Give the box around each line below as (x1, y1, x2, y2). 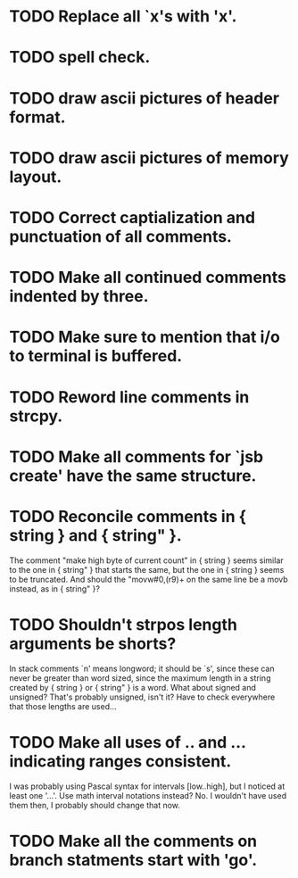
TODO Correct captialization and (9, 207, 256, 228)
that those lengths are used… (9, 700, 118, 711)
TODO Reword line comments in (9, 386, 250, 407)
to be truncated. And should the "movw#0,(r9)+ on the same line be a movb (9, 574, 288, 584)
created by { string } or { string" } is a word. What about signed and (9, 682, 257, 692)
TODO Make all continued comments (9, 268, 287, 287)
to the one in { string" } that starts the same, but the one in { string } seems (9, 564, 285, 575)
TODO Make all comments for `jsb (9, 446, 264, 467)
